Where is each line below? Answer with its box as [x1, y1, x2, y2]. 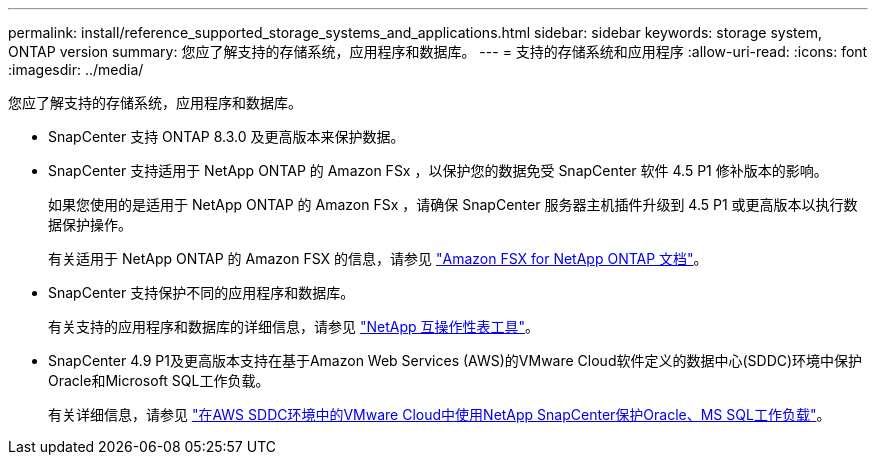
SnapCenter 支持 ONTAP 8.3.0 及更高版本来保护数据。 [48, 128, 405, 145]
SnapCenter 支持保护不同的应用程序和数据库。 [48, 284, 355, 301]
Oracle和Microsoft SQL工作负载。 [48, 372, 270, 389]
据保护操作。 [48, 216, 132, 233]
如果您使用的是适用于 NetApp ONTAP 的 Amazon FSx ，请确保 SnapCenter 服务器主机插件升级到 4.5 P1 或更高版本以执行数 [48, 196, 858, 213]
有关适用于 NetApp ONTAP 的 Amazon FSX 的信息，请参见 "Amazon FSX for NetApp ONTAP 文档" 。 [48, 250, 708, 267]
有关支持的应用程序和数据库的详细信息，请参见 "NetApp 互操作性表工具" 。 [48, 318, 540, 335]
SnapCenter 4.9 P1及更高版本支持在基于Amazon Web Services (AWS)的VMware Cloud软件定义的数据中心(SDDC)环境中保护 [48, 352, 863, 369]
